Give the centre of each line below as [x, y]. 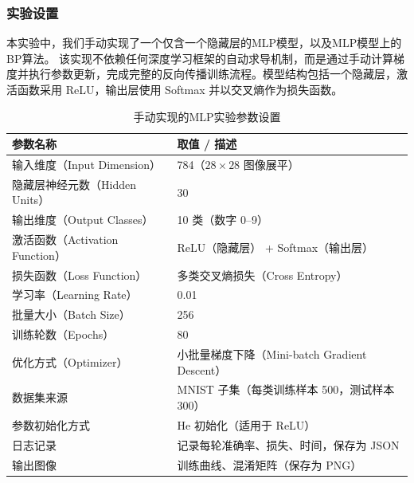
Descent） [202, 369]
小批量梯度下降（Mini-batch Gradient [272, 353]
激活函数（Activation [65, 240]
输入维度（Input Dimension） [86, 165]
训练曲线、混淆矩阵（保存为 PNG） [269, 464]
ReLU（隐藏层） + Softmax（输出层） [275, 247]
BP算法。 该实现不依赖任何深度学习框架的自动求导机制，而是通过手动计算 [200, 58]
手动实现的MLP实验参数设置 [207, 116]
